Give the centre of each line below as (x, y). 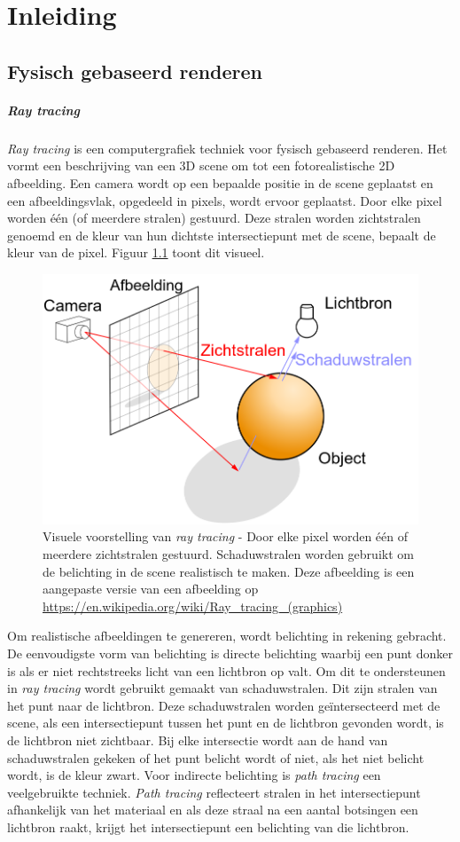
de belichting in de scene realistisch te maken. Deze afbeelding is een (229, 571)
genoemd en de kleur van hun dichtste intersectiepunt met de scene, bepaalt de (222, 235)
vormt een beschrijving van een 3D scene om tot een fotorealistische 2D (201, 165)
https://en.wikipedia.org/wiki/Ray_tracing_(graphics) (193, 606)
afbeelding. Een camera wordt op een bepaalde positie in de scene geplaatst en (220, 182)
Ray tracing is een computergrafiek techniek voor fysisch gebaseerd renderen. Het (227, 148)
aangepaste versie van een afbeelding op (151, 589)
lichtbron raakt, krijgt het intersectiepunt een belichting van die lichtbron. (208, 826)
